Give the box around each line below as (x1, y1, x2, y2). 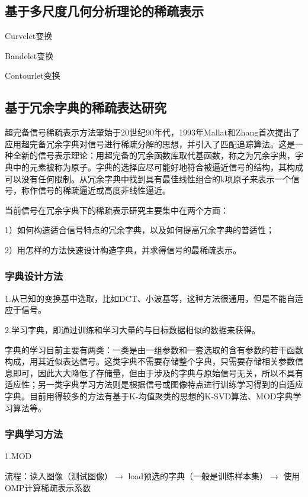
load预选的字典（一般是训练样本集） (128, 469, 268, 482)
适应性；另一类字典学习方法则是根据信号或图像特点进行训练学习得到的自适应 (5, 378, 303, 390)
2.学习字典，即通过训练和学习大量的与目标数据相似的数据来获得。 (5, 323, 260, 335)
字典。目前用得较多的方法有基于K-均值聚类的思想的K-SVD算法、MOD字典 (5, 389, 293, 402)
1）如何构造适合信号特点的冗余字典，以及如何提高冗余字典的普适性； (5, 224, 274, 236)
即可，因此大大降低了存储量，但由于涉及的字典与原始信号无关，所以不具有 (12, 366, 303, 379)
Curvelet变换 (5, 30, 53, 42)
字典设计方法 (5, 269, 63, 283)
